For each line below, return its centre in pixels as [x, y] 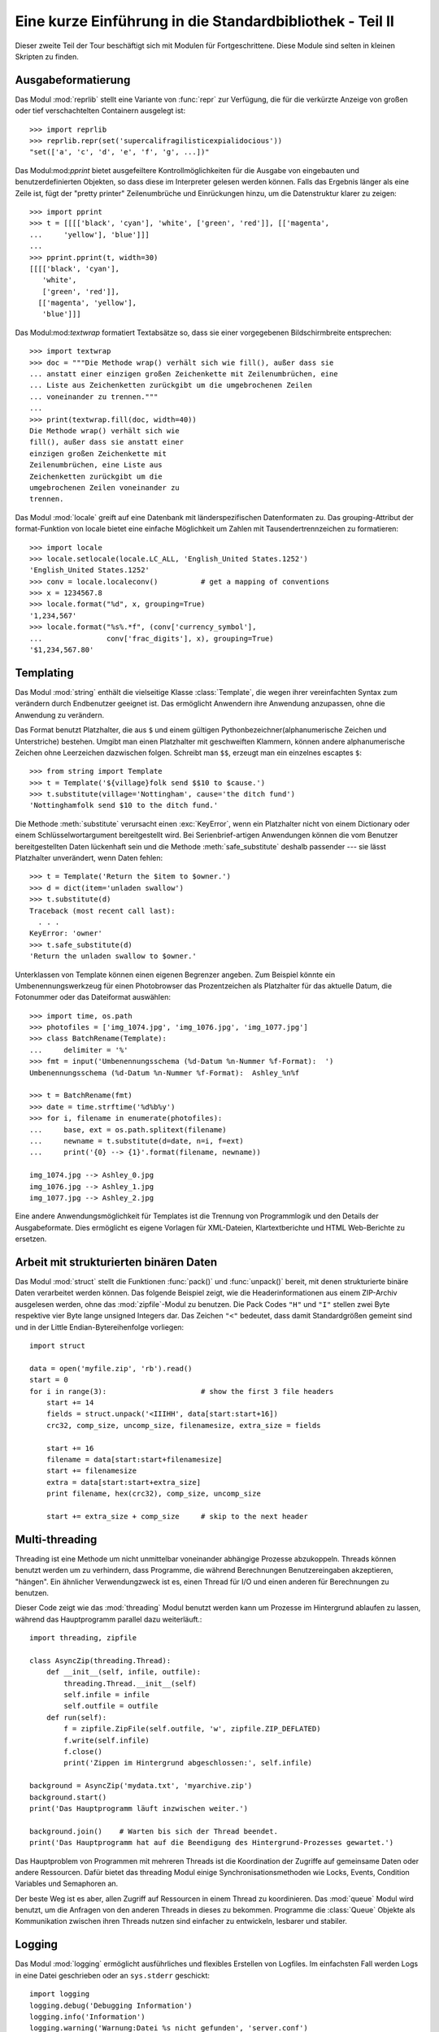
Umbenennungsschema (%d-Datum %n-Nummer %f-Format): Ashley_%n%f [165, 1072]
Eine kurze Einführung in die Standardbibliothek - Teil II [204, 21]
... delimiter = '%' [79, 1050]
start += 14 [70, 1402]
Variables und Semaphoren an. [67, 1884]
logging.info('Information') [87, 2017]
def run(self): [76, 1717]
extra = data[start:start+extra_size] [124, 1482]
